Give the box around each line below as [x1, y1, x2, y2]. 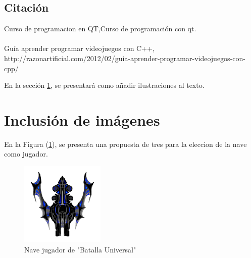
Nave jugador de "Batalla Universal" [24, 244, 136, 254]
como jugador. [4, 148, 48, 159]
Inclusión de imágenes [4, 109, 160, 130]
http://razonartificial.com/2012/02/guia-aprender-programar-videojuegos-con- [4, 53, 245, 63]
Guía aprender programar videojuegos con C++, [4, 43, 155, 54]
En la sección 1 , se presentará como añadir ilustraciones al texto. [4, 80, 205, 90]
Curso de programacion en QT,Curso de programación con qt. [4, 23, 196, 34]
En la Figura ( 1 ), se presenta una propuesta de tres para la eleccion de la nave [4, 138, 247, 149]
